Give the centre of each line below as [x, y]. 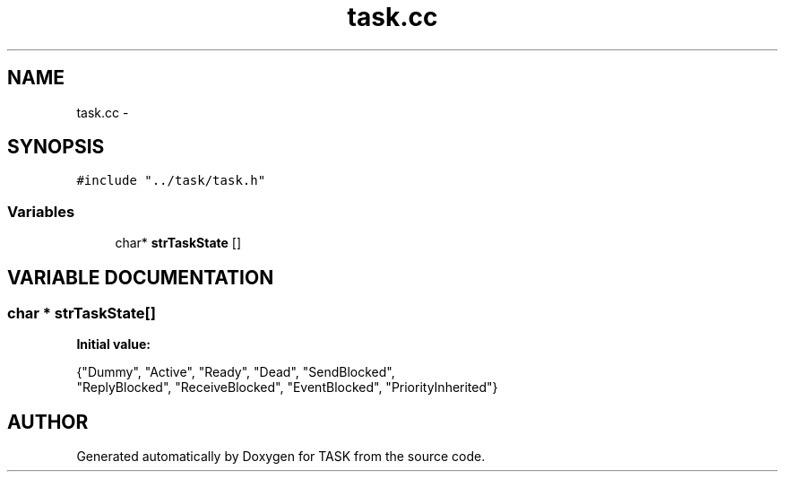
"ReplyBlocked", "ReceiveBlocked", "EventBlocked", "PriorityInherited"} [287, 388]
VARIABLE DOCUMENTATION [141, 277]
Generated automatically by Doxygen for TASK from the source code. [281, 457]
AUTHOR [48, 422]
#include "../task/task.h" [171, 181]
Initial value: [113, 344]
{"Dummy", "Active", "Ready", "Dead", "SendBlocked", [236, 372]
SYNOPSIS [56, 147]
